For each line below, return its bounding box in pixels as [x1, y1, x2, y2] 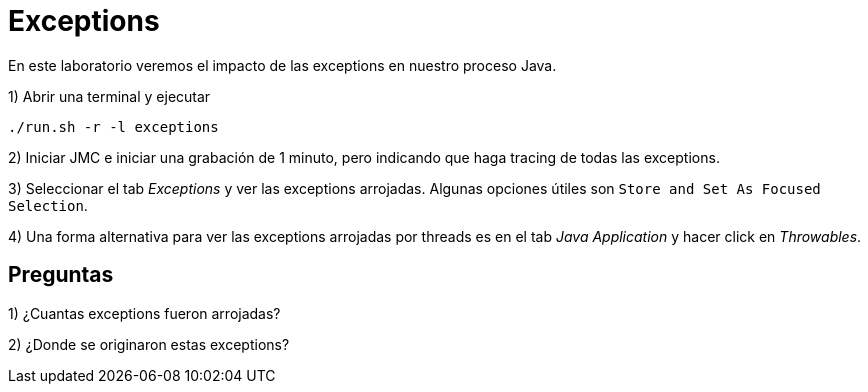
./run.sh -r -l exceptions [8, 118, 219, 135]
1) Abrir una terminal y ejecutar [8, 87, 211, 105]
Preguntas [8, 262, 114, 288]
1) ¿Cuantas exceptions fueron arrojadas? [8, 304, 281, 322]
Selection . [8, 196, 88, 214]
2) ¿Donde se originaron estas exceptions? [8, 335, 290, 353]
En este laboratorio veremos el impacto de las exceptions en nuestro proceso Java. [8, 56, 557, 74]
